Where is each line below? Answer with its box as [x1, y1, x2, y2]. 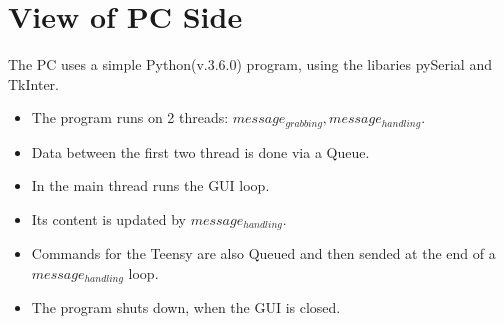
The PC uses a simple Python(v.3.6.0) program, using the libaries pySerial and [8, 54, 492, 75]
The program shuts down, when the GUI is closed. [31, 297, 341, 318]
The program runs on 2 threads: [31, 107, 229, 128]
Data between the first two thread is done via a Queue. [31, 141, 370, 162]
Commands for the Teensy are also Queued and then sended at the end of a [31, 243, 496, 264]
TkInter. [8, 73, 59, 94]
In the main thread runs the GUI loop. [31, 175, 270, 196]
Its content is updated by [31, 208, 186, 229]
